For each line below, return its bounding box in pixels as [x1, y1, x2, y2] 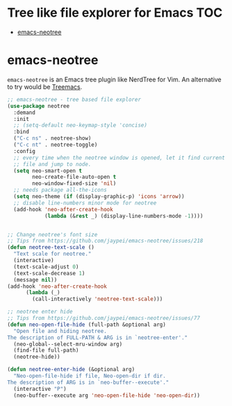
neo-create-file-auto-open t [32, 174, 117, 181]
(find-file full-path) [13, 347, 79, 354]
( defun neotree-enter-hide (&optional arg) [7, 366, 135, 373]
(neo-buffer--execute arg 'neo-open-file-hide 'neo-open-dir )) [13, 391, 200, 399]
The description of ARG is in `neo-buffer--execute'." [7, 379, 169, 386]
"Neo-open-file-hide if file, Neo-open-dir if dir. [13, 373, 167, 380]
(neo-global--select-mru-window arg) [13, 341, 123, 348]
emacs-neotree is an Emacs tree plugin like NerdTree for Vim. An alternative [7, 75, 222, 83]
